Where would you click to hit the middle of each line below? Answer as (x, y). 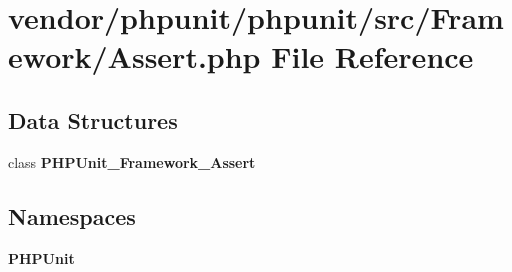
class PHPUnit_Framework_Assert (132, 161)
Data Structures (93, 119)
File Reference (372, 56)
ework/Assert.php (134, 56)
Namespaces (72, 215)
